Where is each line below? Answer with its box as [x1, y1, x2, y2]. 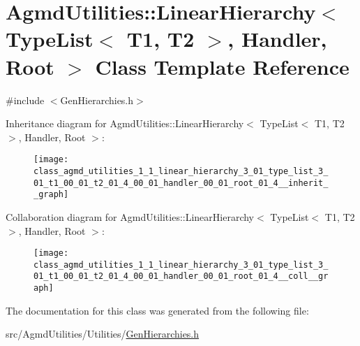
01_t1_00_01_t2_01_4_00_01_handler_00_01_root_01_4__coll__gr [33, 271, 329, 282]
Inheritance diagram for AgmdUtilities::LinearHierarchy [6, 116, 244, 131]
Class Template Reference [95, 52, 350, 80]
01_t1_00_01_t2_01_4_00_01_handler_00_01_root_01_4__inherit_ [33, 178, 329, 188]
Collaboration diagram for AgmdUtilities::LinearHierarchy [6, 209, 255, 224]
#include [6, 92, 45, 107]
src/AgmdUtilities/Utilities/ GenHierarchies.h [6, 326, 200, 341]
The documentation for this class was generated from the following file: [6, 303, 309, 317]
